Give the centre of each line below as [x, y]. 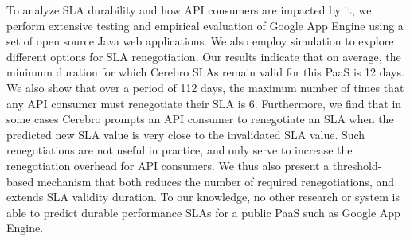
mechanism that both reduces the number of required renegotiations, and [216, 181]
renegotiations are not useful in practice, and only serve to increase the [180, 150]
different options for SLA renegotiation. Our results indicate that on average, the [204, 56]
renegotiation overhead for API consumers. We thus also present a [168, 165]
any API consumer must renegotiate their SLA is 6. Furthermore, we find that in [204, 103]
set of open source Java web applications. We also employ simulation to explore [200, 41]
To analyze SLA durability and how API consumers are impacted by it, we [189, 10]
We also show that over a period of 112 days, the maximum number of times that [205, 87]
